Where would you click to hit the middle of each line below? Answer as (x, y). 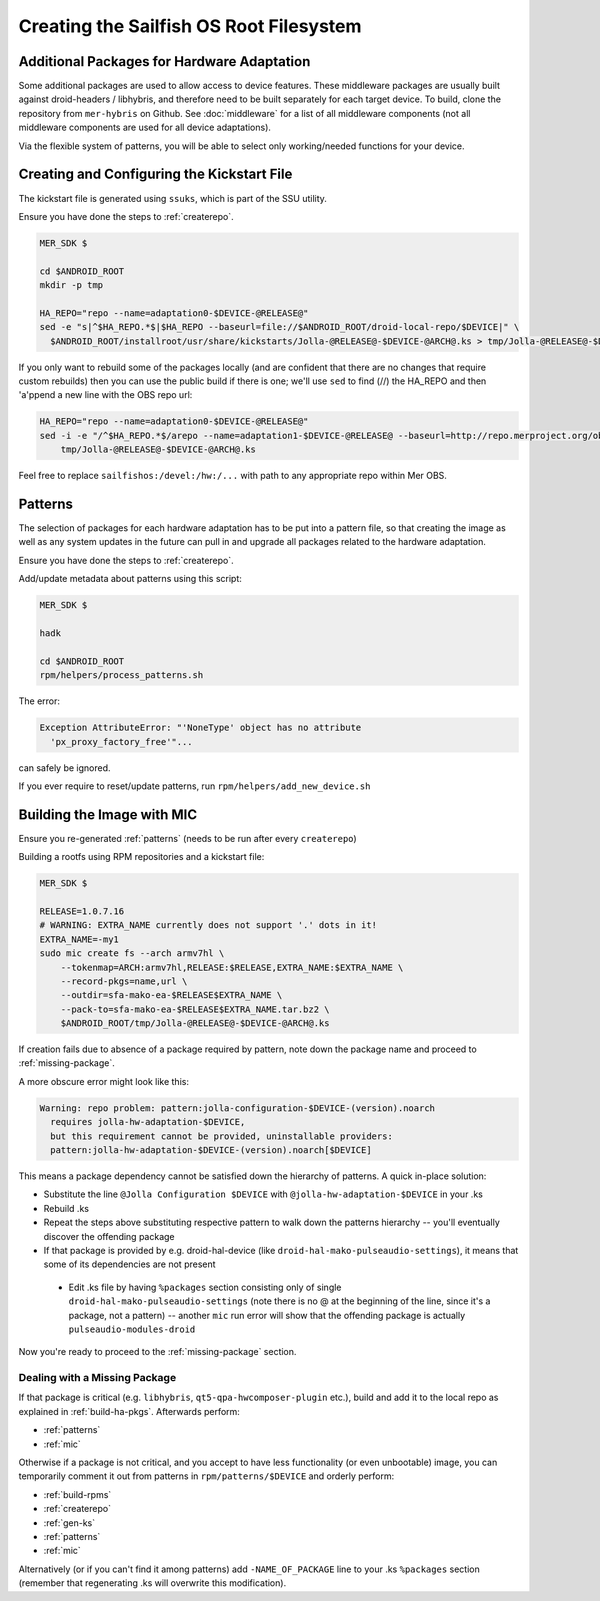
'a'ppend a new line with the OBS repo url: (105, 395)
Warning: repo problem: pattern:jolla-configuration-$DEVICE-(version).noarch (237, 1108)
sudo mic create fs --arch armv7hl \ (132, 953)
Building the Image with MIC (108, 814)
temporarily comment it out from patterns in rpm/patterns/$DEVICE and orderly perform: (206, 1476)
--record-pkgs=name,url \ (124, 981)
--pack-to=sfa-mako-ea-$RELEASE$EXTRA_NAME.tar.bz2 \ (195, 1009)
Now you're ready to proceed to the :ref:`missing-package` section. (157, 1352)
